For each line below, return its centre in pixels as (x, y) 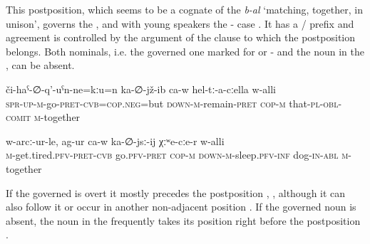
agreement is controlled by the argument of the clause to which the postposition (181, 37)
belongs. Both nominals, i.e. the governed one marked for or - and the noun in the (185, 51)
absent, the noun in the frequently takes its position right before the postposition (183, 220)
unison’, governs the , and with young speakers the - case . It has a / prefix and (180, 23)
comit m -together (43, 117)
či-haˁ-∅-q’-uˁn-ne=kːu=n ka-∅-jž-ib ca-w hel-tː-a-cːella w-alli (141, 89)
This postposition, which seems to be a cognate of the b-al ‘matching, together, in (184, 9)
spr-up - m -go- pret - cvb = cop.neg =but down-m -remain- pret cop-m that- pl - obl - (174, 103)
